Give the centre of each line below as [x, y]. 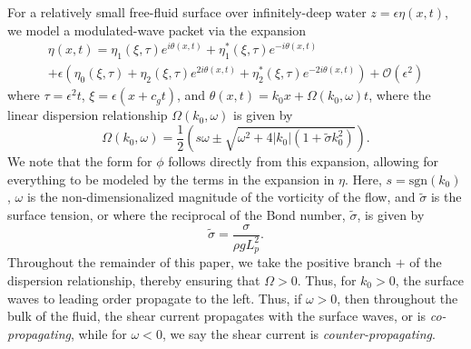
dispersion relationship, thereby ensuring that [134, 280]
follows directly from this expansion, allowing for [304, 161]
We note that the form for [80, 161]
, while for [98, 333]
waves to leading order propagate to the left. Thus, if [155, 298]
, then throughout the [397, 298]
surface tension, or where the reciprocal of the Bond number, [177, 214]
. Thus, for [327, 280]
